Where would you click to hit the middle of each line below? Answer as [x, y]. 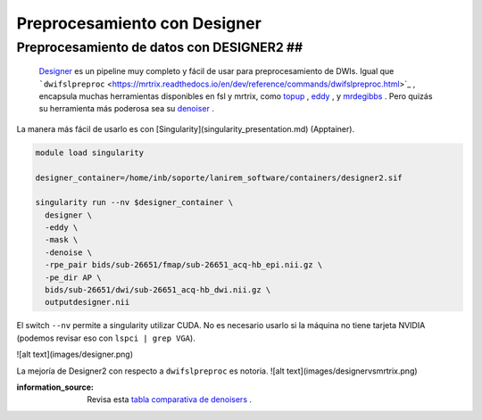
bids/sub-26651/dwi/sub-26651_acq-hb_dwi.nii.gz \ [158, 290]
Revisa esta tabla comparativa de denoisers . [169, 399]
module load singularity [90, 152]
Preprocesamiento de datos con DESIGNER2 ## [160, 47]
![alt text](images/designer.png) [75, 354]
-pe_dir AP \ [73, 277]
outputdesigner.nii [87, 302]
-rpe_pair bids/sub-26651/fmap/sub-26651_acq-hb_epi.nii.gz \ [184, 265]
